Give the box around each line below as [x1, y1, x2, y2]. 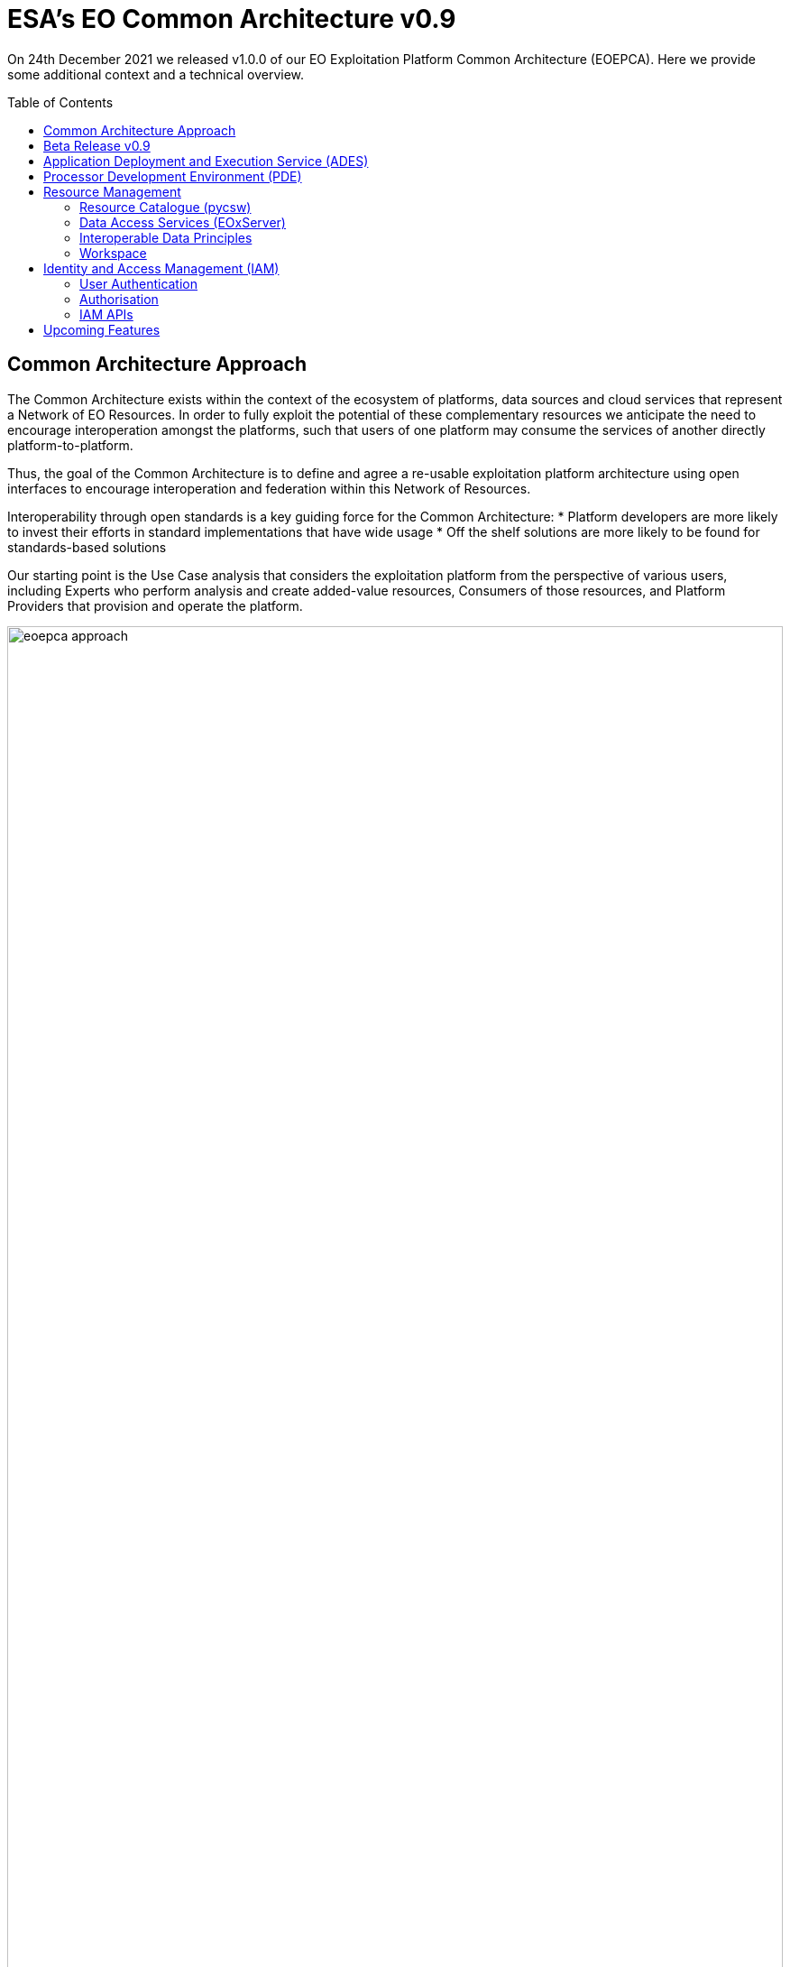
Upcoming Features [43, 321, 161, 337]
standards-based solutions [7, 539, 167, 555]
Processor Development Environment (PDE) [43, 168, 302, 184]
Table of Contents [7, 94, 114, 110]
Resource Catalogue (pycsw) [79, 199, 252, 215]
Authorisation [79, 291, 159, 307]
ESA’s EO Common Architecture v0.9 [7, 4, 456, 34]
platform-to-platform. [7, 437, 133, 453]
